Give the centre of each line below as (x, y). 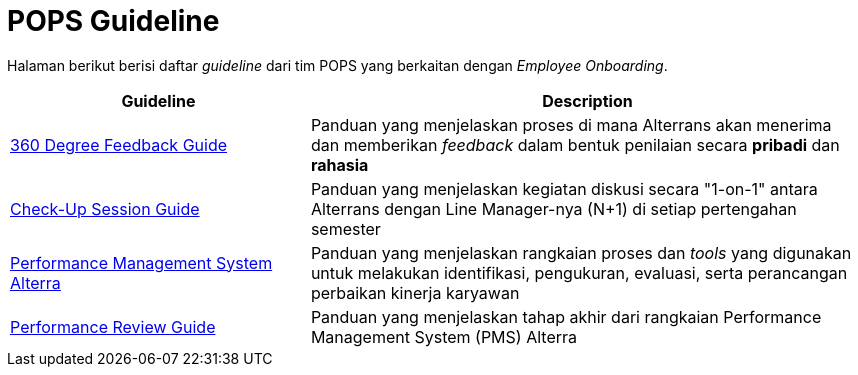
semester (345, 228)
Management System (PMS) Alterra (444, 336)
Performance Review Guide (113, 326)
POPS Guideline (113, 21)
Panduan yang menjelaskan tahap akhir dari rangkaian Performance (566, 316)
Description (587, 100)
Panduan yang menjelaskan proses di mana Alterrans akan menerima (571, 124)
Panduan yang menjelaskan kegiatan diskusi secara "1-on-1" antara (564, 188)
